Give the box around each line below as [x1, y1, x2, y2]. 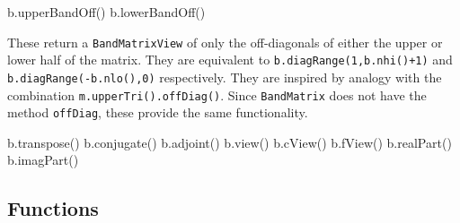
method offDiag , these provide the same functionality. [7, 103, 308, 122]
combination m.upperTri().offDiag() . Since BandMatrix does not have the [7, 85, 427, 104]
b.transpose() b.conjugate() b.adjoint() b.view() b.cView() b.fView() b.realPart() [7, 133, 452, 151]
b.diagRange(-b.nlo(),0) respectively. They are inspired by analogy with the [7, 67, 442, 86]
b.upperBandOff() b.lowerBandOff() [7, 3, 206, 21]
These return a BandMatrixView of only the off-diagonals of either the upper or [7, 32, 443, 51]
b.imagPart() [7, 150, 79, 169]
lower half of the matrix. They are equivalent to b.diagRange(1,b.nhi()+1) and [7, 50, 453, 69]
